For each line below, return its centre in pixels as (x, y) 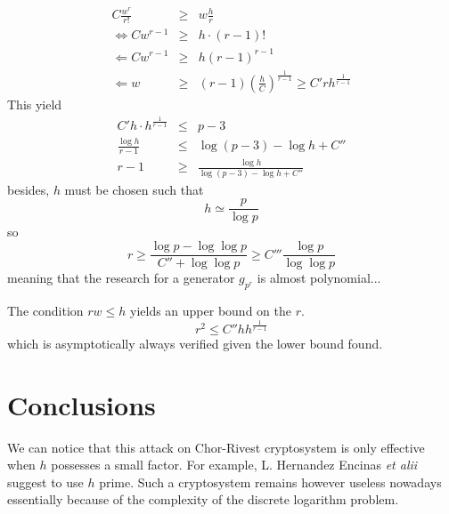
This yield (35, 104)
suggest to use (45, 482)
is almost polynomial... (319, 278)
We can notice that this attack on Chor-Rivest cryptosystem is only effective (216, 447)
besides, (29, 189)
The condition (45, 310)
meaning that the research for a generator (121, 278)
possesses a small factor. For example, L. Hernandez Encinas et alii (234, 465)
